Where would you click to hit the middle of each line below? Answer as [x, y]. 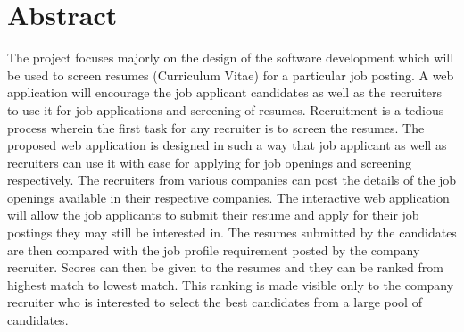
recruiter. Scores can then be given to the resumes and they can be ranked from [225, 267]
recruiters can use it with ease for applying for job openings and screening [209, 162]
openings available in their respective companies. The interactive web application [228, 197]
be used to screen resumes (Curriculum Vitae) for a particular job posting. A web [231, 75]
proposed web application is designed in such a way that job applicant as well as [227, 145]
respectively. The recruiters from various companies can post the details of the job [232, 180]
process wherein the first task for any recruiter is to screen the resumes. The [216, 127]
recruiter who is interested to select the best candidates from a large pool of [215, 302]
